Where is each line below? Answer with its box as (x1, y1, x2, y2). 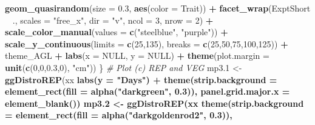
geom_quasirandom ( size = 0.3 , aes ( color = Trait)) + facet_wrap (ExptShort (5, 2, 311, 14)
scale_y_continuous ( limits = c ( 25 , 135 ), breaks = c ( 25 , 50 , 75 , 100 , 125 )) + (5, 37, 288, 50)
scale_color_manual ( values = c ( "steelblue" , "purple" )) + (5, 25, 228, 38)
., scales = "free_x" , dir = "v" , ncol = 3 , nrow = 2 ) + (12, 13, 214, 26)
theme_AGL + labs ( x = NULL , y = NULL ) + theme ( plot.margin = (5, 49, 269, 62)
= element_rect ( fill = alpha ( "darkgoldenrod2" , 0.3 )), (5, 109, 232, 121)
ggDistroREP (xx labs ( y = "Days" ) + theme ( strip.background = (5, 73, 277, 86)
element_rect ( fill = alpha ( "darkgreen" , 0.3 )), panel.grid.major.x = (5, 85, 290, 98)
